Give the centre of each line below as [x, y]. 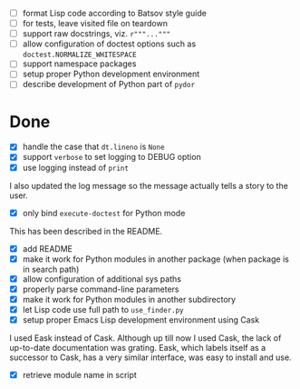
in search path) [51, 269]
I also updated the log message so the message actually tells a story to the [149, 185]
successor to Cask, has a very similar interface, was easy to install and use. [150, 357]
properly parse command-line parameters [101, 289]
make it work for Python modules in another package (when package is [156, 259]
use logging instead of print [76, 167]
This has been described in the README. [86, 231]
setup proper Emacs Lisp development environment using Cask [141, 320]
